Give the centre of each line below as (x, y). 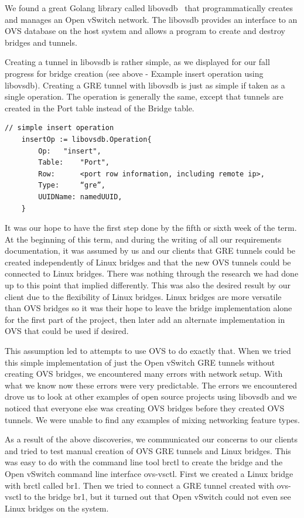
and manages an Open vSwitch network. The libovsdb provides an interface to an (151, 19)
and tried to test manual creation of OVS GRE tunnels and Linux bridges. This (148, 450)
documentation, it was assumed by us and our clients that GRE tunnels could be (150, 251)
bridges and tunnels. (41, 42)
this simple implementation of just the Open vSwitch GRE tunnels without (140, 362)
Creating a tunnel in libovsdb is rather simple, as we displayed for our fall (137, 62)
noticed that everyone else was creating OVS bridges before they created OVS (145, 408)
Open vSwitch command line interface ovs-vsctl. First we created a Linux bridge (149, 473)
